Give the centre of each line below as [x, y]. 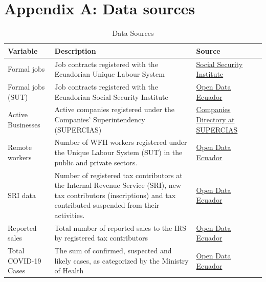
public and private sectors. [96, 162]
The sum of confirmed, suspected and [113, 251]
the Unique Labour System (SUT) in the [118, 152]
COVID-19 [25, 260]
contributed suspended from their [107, 205]
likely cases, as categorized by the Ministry [121, 260]
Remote [20, 147]
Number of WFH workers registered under [121, 142]
